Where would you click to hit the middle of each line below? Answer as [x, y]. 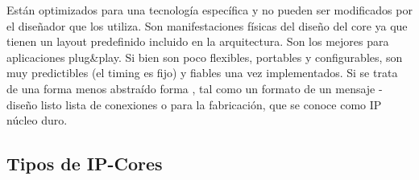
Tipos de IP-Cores [85, 164]
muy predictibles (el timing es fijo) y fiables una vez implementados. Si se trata [202, 73]
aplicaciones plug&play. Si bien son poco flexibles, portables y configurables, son [205, 57]
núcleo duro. [37, 120]
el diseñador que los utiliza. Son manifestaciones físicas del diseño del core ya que [207, 25]
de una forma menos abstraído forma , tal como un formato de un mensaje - [195, 88]
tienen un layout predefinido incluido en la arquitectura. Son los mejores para [198, 41]
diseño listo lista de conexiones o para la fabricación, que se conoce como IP [194, 104]
